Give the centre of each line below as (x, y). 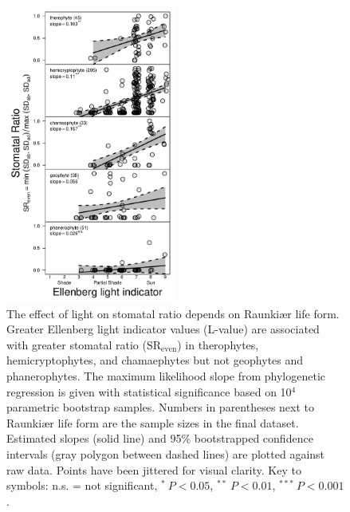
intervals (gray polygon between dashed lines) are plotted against (166, 454)
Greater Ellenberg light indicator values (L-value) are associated (163, 329)
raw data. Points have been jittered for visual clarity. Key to (154, 469)
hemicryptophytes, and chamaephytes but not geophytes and (155, 360)
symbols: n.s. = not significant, (82, 485)
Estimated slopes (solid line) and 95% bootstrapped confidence (160, 438)
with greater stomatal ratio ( (77, 344)
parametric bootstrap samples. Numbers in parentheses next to (161, 407)
